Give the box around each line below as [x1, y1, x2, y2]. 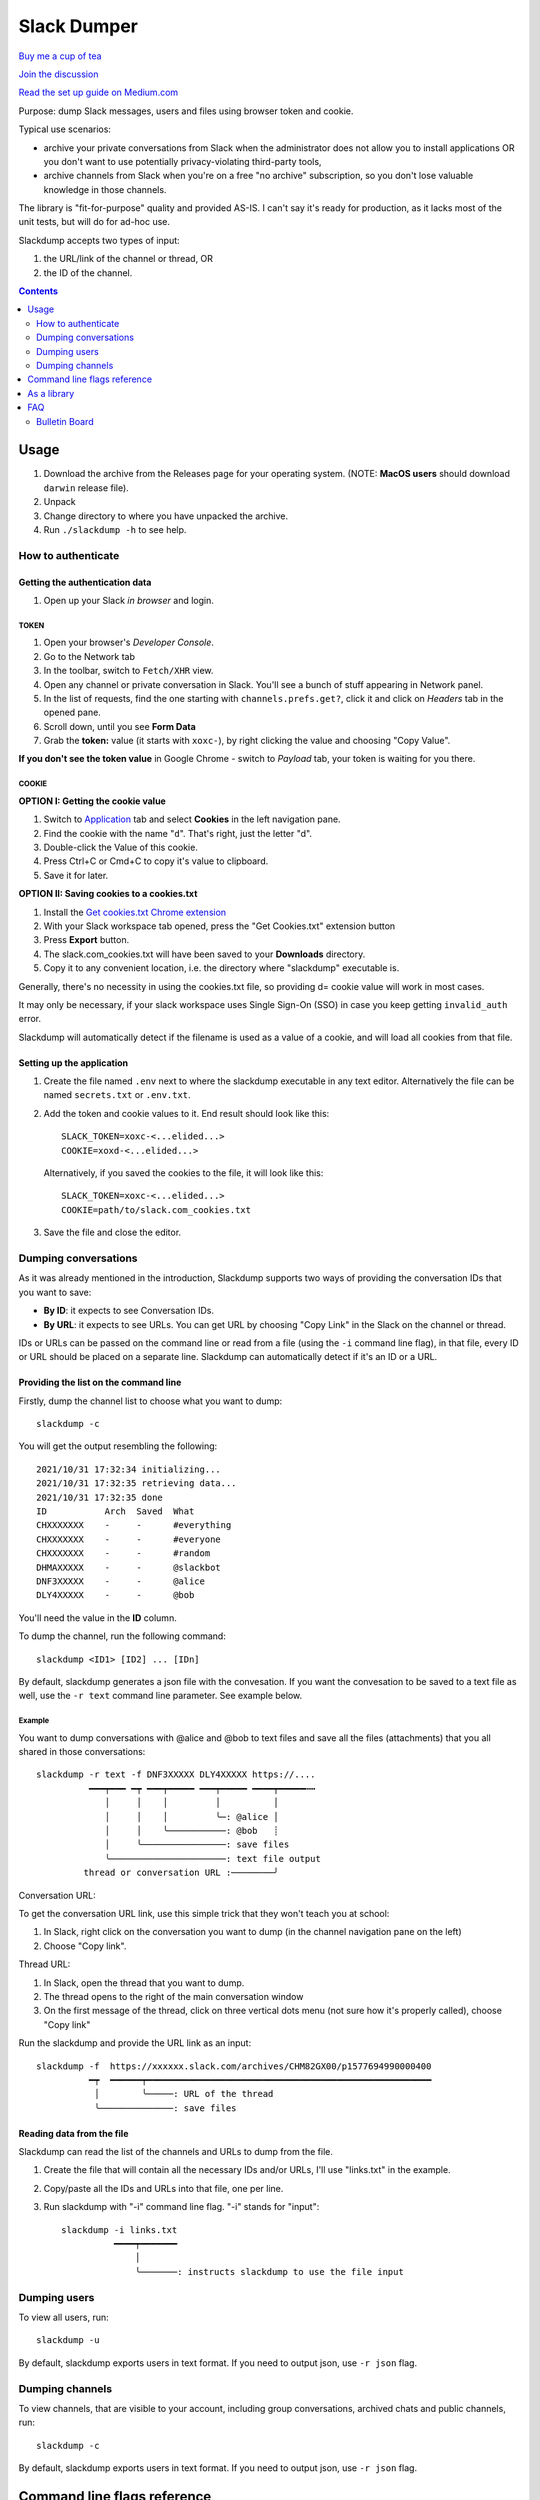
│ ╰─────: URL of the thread [93, 2088, 274, 2100]
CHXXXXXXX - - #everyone [36, 1533, 222, 1545]
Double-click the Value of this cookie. [43, 841, 199, 853]
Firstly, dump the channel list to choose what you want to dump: [18, 1395, 283, 1407]
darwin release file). [43, 481, 129, 494]
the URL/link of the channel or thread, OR [43, 253, 214, 265]
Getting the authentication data [18, 576, 152, 588]
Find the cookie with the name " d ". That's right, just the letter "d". [43, 827, 313, 839]
